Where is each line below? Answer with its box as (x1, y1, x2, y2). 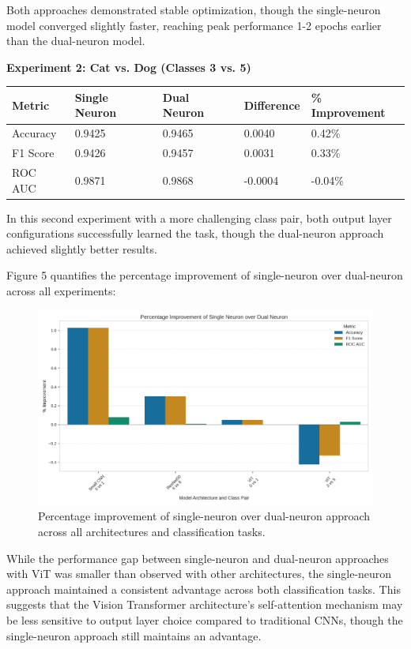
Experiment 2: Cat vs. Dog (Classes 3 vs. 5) (6, 58, 251, 75)
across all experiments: (6, 283, 116, 299)
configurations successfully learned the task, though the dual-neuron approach (6, 225, 384, 242)
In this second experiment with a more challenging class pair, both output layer (6, 209, 392, 226)
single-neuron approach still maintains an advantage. (6, 627, 262, 643)
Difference (243, 96, 300, 113)
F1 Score (12, 144, 55, 161)
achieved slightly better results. (6, 240, 157, 257)
